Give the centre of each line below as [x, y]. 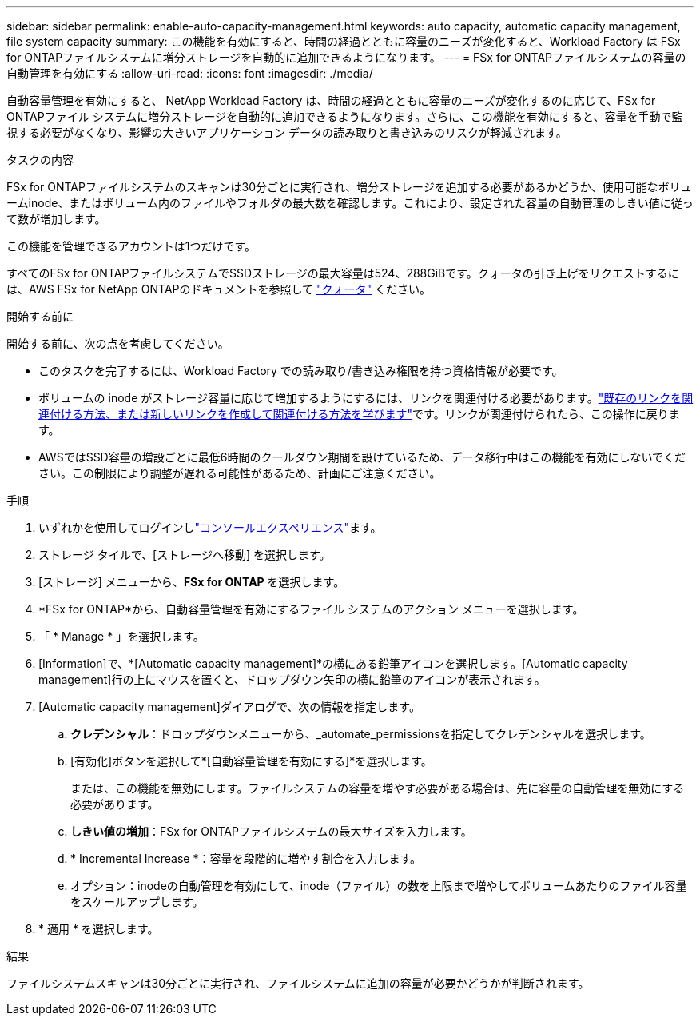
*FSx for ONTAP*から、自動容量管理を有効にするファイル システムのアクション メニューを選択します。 [311, 609]
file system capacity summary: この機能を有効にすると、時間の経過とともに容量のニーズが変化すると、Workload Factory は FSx [344, 41]
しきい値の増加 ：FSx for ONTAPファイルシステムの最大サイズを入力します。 [271, 831]
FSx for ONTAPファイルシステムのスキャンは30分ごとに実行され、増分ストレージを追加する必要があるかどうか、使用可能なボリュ [349, 187]
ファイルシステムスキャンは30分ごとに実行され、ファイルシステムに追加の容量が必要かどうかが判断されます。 [298, 983]
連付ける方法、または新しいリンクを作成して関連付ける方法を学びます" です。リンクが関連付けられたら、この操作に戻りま [359, 414]
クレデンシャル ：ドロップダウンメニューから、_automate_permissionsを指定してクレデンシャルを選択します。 [361, 734]
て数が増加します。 [56, 219]
